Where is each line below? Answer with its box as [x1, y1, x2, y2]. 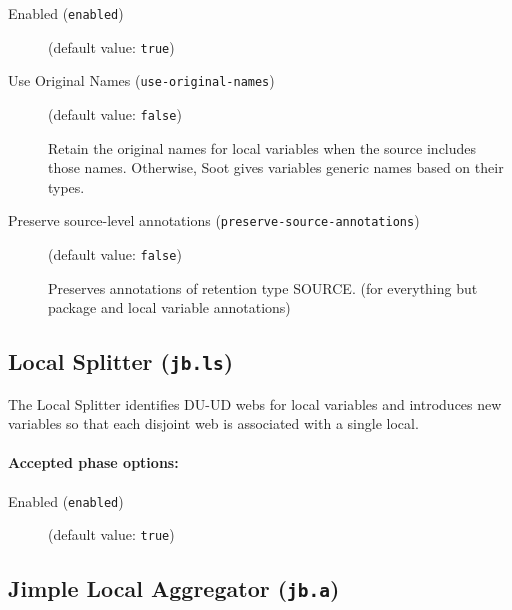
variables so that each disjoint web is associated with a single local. [8, 413, 419, 434]
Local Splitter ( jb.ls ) [8, 346, 234, 377]
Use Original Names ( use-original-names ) [8, 70, 275, 91]
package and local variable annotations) [48, 297, 291, 318]
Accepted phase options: [8, 452, 179, 473]
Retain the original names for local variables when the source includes [48, 137, 477, 158]
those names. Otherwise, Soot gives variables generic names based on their [48, 157, 504, 178]
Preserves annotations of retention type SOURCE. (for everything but [48, 277, 478, 298]
